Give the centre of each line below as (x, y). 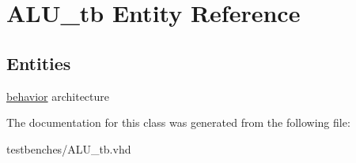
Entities (39, 63)
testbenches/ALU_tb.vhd (69, 148)
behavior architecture (58, 96)
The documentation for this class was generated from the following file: (178, 122)
